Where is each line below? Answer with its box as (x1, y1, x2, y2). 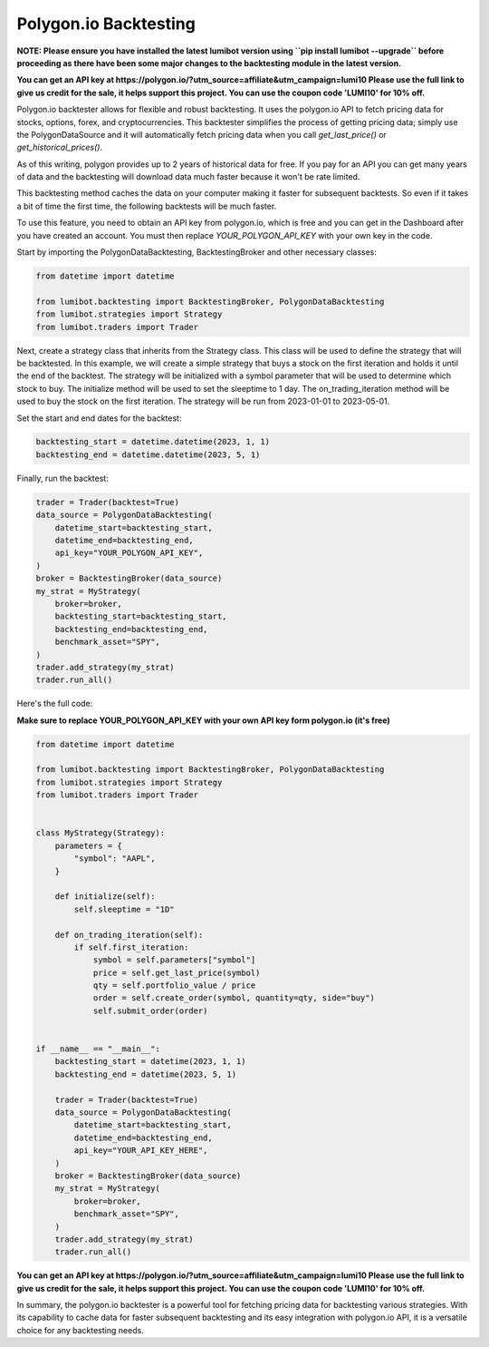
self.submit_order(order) (92, 1005, 208, 1016)
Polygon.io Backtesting (16, 14, 197, 34)
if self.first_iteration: (73, 942, 189, 952)
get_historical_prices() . (16, 142, 103, 153)
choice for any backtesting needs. (16, 1324, 144, 1335)
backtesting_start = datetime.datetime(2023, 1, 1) (35, 436, 271, 447)
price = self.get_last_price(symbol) (92, 967, 261, 978)
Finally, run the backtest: (16, 473, 109, 483)
